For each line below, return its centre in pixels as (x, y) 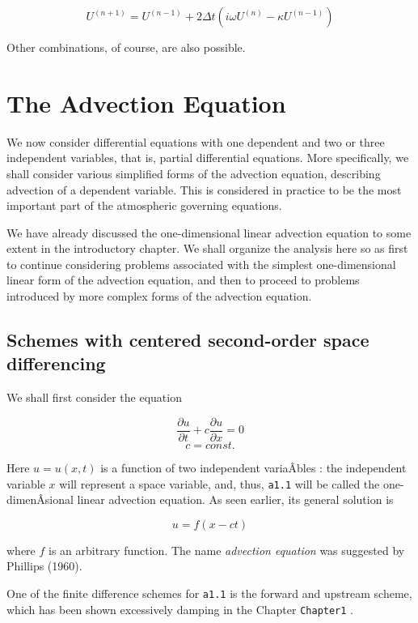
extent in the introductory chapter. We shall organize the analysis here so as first (207, 248)
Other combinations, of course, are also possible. (126, 47)
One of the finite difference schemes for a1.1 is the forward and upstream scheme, (209, 593)
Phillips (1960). (44, 566)
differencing (56, 363)
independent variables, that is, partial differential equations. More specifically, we (208, 158)
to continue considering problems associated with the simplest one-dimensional (201, 264)
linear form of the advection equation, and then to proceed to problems (183, 280)
